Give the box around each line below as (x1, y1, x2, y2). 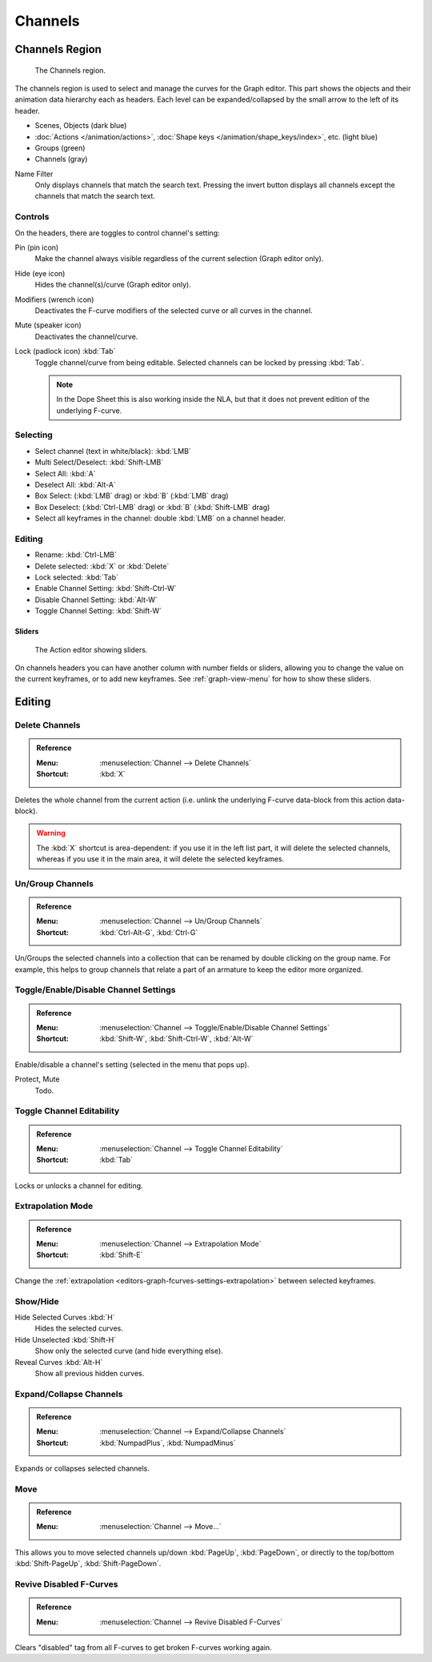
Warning (36, 829, 66, 838)
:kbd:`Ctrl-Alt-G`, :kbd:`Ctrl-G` (99, 927, 198, 937)
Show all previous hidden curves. (34, 1368, 145, 1378)
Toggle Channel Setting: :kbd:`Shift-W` (34, 606, 162, 616)
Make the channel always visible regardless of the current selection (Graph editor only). (34, 254, 324, 263)
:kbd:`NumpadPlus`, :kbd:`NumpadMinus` (99, 1438, 236, 1447)
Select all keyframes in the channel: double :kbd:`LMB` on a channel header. (34, 513, 286, 524)
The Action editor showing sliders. (34, 644, 148, 654)
